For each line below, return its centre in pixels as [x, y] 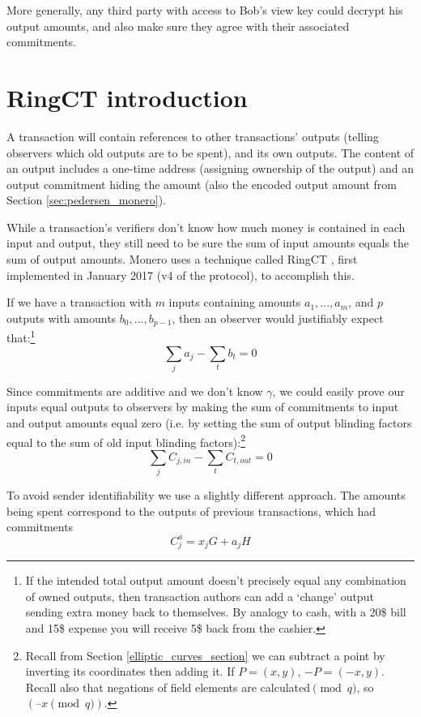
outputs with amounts [62, 318]
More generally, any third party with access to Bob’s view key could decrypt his [205, 10]
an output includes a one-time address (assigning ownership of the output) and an [210, 168]
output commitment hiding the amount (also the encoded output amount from [202, 184]
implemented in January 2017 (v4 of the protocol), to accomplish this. [181, 275]
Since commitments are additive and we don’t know [135, 391]
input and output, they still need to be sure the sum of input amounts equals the [208, 243]
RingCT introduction [127, 97]
